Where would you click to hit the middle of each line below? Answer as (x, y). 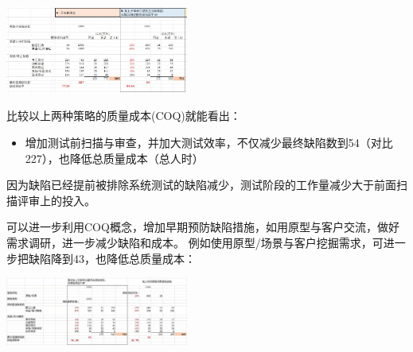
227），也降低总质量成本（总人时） (114, 158)
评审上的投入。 (56, 200)
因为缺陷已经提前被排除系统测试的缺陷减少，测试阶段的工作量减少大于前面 (201, 185)
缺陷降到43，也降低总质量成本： (112, 258)
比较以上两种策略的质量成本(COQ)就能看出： (124, 116)
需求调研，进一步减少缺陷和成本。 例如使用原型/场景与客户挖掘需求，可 (195, 242)
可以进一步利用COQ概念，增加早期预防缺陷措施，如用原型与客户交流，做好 (203, 227)
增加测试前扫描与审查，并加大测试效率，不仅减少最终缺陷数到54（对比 (209, 142)
